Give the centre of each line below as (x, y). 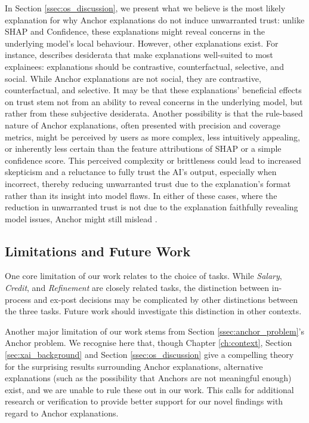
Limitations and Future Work (98, 251)
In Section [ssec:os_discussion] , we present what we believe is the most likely (145, 8)
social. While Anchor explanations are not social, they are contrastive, (133, 78)
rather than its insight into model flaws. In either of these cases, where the (141, 195)
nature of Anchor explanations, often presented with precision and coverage (143, 125)
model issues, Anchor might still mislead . (81, 218)
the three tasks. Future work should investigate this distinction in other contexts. (153, 311)
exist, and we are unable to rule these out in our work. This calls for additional (149, 389)
